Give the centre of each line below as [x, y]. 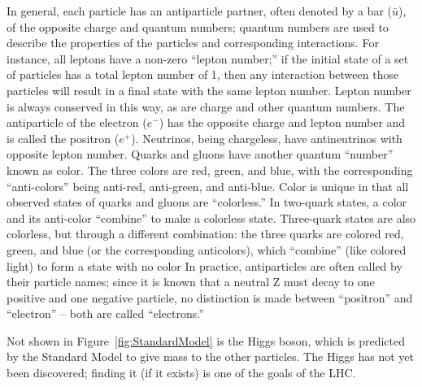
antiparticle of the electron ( [77, 122]
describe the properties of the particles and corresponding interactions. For [193, 43]
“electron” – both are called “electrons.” [105, 313]
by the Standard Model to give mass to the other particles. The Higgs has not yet [210, 357]
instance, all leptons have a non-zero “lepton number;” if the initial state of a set [208, 58]
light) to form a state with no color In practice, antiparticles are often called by [204, 265]
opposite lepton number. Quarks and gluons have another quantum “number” [200, 154]
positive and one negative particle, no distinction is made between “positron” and [210, 297]
